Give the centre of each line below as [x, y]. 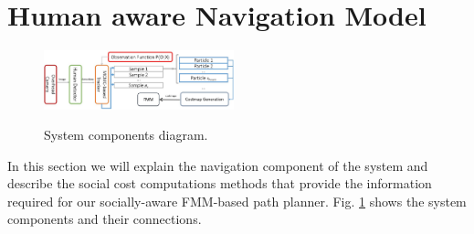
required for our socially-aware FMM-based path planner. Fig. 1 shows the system [237, 201]
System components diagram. [126, 135]
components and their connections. [105, 219]
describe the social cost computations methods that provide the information [220, 183]
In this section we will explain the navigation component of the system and [218, 165]
